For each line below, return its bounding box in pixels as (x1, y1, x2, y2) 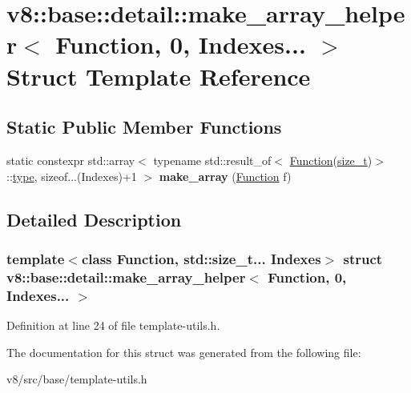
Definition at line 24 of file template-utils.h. (6, 316, 220, 333)
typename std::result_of (153, 151, 272, 168)
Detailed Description (6, 207, 182, 231)
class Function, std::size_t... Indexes (81, 248, 321, 268)
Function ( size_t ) (289, 151, 373, 168)
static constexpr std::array (6, 151, 135, 168)
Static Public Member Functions (6, 114, 282, 139)
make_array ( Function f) (159, 167, 292, 184)
